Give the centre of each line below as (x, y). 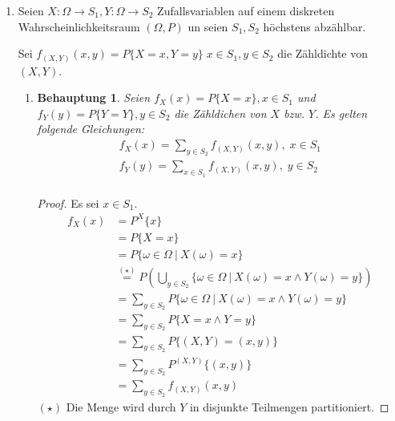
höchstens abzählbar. (314, 26)
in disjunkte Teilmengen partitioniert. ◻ (289, 406)
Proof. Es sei (68, 202)
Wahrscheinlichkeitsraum (79, 26)
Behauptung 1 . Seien (94, 97)
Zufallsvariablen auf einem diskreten (246, 10)
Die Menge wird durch (121, 406)
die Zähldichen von (220, 113)
